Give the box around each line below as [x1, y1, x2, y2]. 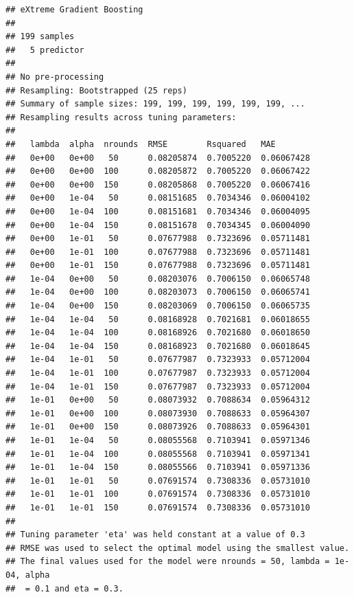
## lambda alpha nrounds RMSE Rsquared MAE [5, 139, 276, 149]
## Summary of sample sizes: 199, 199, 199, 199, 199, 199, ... [5, 99, 305, 109]
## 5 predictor [5, 45, 84, 55]
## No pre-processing [5, 71, 104, 82]
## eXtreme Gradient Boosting [5, 5, 143, 14]
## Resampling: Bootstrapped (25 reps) [5, 85, 187, 95]
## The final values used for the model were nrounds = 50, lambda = [5, 556, 330, 567]
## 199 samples [5, 32, 75, 42]
